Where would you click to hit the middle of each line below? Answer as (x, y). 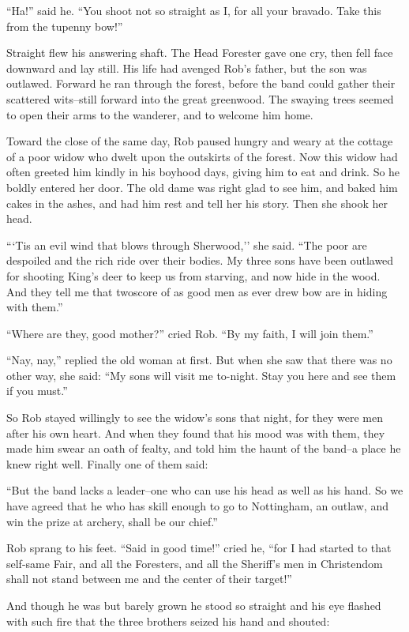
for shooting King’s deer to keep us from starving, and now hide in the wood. (193, 275)
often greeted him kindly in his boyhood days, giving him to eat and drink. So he (203, 172)
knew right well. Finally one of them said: (107, 463)
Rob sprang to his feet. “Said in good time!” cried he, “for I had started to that (199, 548)
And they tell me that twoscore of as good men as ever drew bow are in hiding (197, 291)
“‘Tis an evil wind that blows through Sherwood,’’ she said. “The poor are (187, 245)
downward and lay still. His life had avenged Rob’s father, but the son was (187, 68)
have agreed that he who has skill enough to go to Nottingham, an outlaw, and (197, 506)
